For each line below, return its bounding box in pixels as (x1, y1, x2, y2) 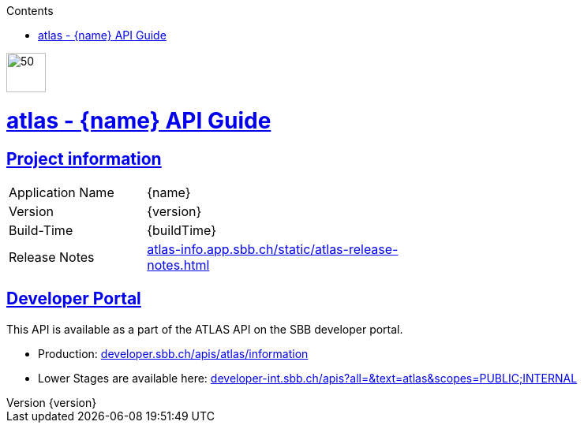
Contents (6, 4, 54, 17)
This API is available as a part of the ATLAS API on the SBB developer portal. (6, 322, 403, 336)
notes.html (147, 256, 210, 273)
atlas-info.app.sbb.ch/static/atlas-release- (147, 241, 399, 257)
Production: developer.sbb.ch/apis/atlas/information (38, 346, 309, 360)
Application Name (9, 184, 114, 200)
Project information (6, 148, 162, 169)
